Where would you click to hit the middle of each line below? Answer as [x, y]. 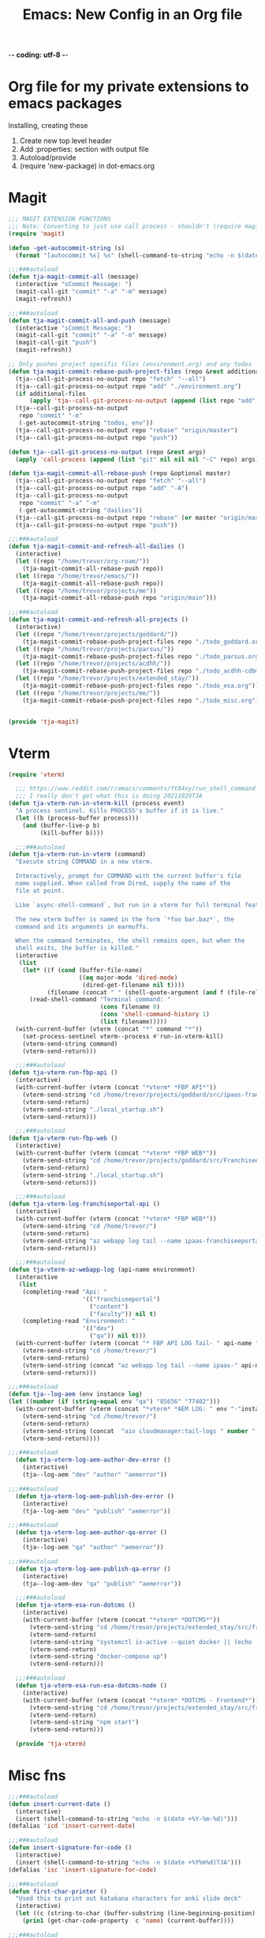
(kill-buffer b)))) [72, 833]
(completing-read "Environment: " [79, 1322]
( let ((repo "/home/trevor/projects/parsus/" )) [95, 649]
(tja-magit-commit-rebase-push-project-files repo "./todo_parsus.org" [142, 656]
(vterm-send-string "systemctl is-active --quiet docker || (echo [140, 1642]
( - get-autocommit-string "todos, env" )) [86, 423]
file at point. [40, 891]
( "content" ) [109, 1306]
